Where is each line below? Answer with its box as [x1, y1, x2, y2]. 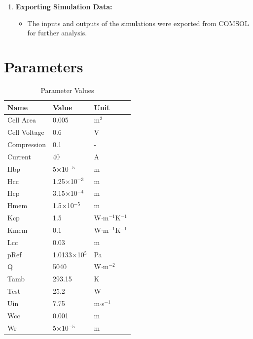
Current [7, 151, 31, 161]
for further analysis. [27, 28, 87, 38]
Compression [7, 139, 46, 150]
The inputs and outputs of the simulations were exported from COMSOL [27, 18, 249, 28]
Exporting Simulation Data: [15, 1, 112, 11]
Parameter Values [40, 85, 94, 95]
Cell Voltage [7, 127, 44, 137]
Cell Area [7, 115, 36, 125]
